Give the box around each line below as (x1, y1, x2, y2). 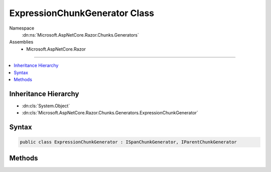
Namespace (9, 25, 35, 31)
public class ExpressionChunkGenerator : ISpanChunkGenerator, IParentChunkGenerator (20, 139, 237, 145)
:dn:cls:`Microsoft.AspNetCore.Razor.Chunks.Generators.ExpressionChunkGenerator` (22, 110, 198, 116)
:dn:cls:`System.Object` (22, 103, 70, 109)
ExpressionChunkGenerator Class (9, 8, 155, 19)
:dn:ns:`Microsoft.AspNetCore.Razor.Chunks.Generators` (22, 32, 139, 38)
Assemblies (9, 39, 34, 45)
